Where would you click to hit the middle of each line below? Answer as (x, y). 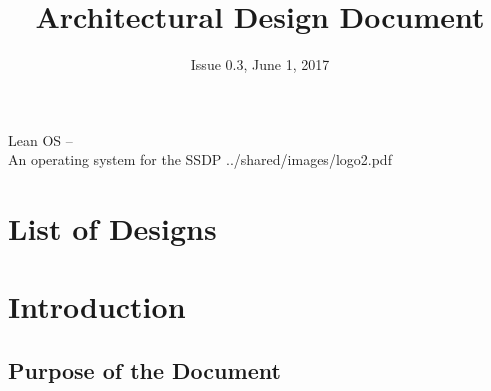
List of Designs (112, 228)
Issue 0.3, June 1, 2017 (260, 64)
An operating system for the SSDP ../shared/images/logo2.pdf (200, 159)
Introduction (97, 306)
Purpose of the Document (144, 370)
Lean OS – (40, 139)
